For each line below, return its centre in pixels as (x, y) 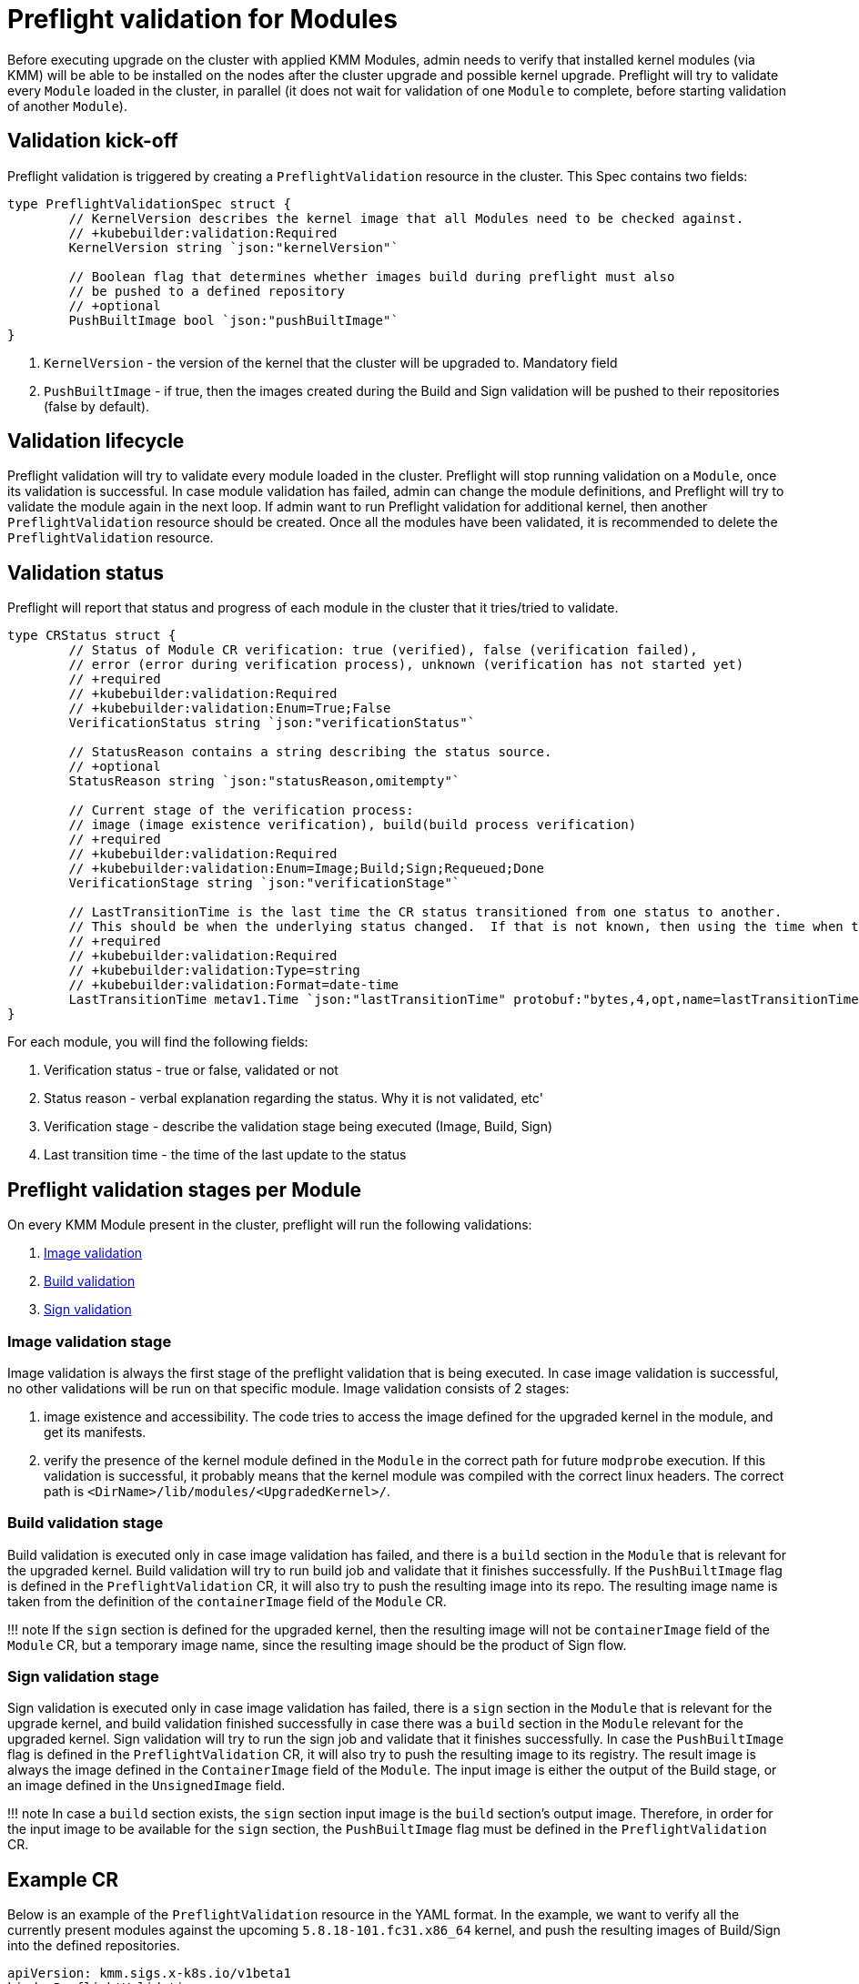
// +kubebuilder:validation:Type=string (214, 971)
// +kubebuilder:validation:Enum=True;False (230, 709)
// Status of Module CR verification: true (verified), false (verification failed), (383, 650)
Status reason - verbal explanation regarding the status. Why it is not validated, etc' (294, 1098)
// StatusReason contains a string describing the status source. (310, 752)
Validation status (86, 572)
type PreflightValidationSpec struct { (149, 203)
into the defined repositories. (94, 1946)
